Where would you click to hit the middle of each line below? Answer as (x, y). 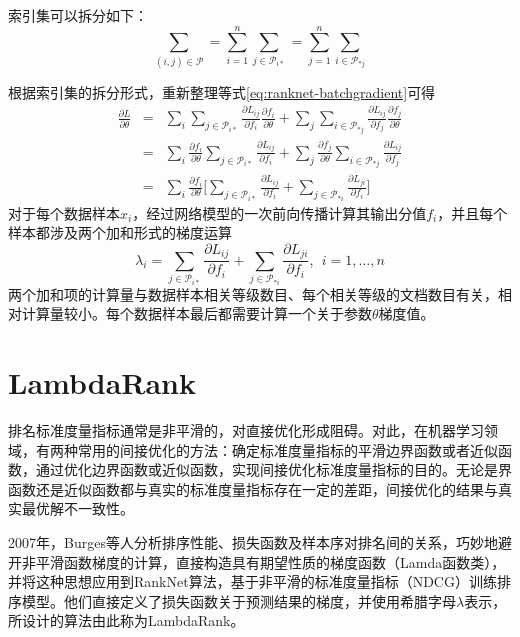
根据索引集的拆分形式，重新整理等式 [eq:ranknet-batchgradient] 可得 (222, 91)
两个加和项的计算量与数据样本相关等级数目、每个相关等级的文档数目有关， (253, 293)
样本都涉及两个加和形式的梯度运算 (120, 232)
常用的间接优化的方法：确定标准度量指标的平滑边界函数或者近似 (287, 449)
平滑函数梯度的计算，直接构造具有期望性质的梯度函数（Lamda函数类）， (270, 561)
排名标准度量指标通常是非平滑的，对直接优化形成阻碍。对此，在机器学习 (246, 429)
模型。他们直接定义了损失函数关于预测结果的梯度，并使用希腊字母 (238, 600)
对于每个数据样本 (64, 212)
